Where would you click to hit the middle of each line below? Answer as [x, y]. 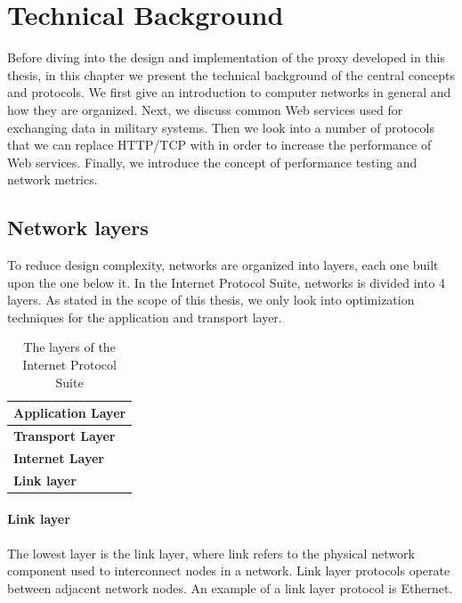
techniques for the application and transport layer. [145, 317]
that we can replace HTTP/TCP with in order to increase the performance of [219, 145]
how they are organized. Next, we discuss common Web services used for [205, 109]
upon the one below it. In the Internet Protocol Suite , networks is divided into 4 [227, 282]
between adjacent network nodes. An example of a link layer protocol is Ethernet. [230, 587]
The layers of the [69, 347]
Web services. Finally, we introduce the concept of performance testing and [212, 162]
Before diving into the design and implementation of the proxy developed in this [227, 57]
